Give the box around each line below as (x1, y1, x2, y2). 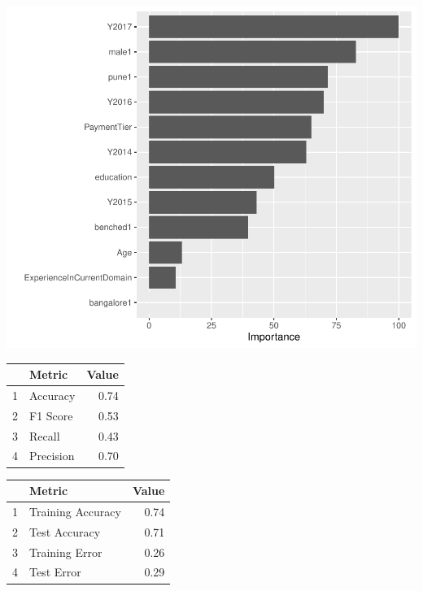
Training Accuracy (29, 502, 121, 519)
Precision (29, 447, 75, 464)
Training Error (29, 543, 102, 560)
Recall (29, 427, 60, 444)
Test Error (29, 563, 81, 580)
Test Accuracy (29, 523, 101, 540)
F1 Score (29, 406, 73, 424)
